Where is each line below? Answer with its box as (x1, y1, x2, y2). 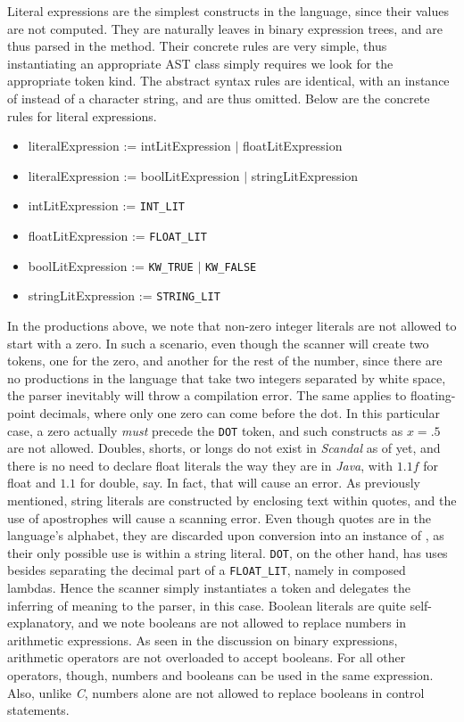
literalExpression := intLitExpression (28, 136, 231, 155)
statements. (7, 701, 70, 719)
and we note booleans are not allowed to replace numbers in (78, 613, 407, 632)
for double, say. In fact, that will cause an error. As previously (79, 473, 420, 492)
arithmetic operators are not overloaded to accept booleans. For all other (7, 648, 406, 667)
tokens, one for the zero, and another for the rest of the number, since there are (7, 351, 443, 370)
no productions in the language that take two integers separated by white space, (7, 368, 446, 387)
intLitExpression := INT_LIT (28, 196, 185, 215)
